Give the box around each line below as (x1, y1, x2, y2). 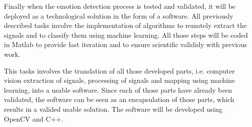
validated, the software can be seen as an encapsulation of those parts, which (4, 94, 234, 104)
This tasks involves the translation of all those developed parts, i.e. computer (4, 65, 235, 76)
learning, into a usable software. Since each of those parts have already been (4, 84, 232, 95)
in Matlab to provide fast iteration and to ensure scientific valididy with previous (4, 39, 247, 50)
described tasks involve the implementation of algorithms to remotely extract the (4, 20, 247, 30)
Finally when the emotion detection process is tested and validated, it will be (4, 1, 236, 11)
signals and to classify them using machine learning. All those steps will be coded (4, 29, 248, 40)
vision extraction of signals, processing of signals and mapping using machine (4, 75, 235, 85)
